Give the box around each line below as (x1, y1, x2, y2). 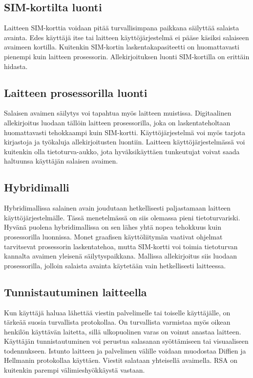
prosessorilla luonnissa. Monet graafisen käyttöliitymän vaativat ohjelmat (4, 231, 223, 241)
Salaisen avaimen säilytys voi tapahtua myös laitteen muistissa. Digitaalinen (4, 108, 232, 118)
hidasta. (4, 61, 28, 71)
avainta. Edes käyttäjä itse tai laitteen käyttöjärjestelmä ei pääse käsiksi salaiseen (4, 32, 249, 42)
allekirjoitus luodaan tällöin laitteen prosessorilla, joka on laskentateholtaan (4, 117, 231, 127)
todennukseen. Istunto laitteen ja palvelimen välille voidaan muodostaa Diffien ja (4, 345, 246, 355)
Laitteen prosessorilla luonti (4, 85, 148, 100)
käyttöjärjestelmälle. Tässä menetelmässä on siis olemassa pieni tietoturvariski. (4, 212, 240, 222)
